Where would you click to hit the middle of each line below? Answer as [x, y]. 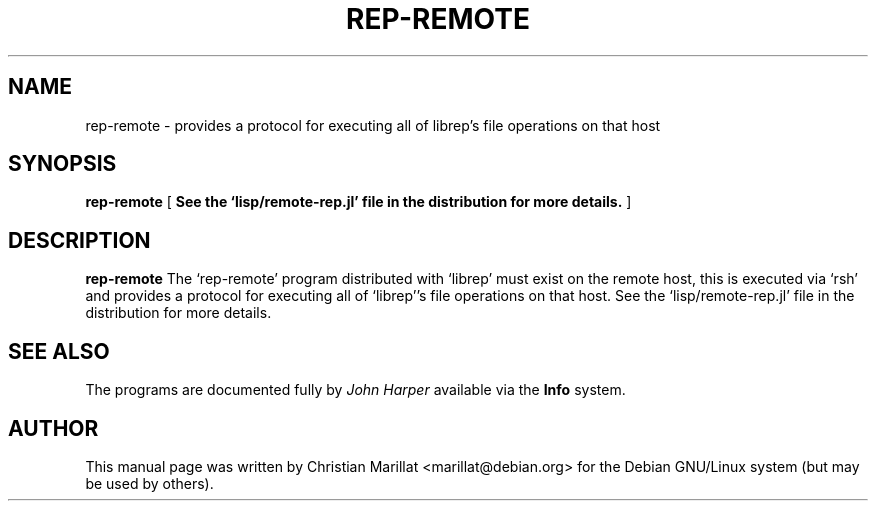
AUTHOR [53, 428]
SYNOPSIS [62, 164]
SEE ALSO [59, 351]
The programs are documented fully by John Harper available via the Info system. [355, 390]
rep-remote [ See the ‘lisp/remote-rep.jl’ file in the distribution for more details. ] [358, 202]
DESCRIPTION [79, 240]
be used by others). [149, 483]
